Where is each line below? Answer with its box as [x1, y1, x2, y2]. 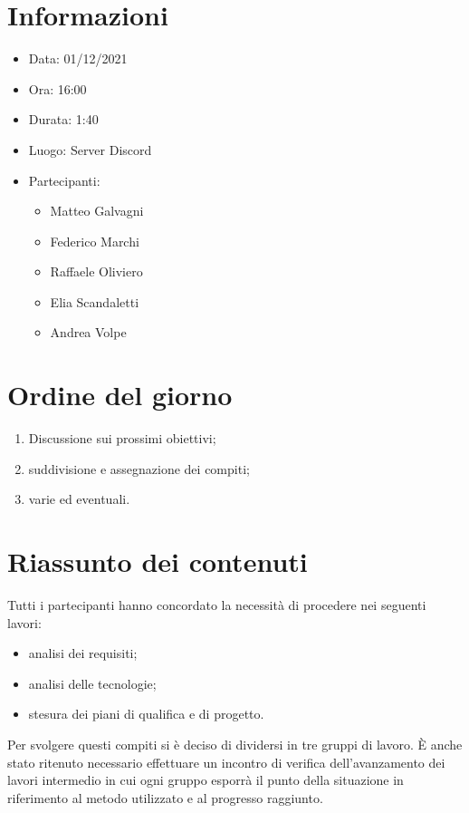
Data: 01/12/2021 [28, 49, 128, 68]
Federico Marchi [50, 231, 139, 250]
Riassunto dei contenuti [7, 543, 308, 580]
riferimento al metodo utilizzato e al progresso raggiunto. [7, 788, 323, 807]
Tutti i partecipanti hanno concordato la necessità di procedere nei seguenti [7, 595, 426, 615]
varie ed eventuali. [28, 489, 130, 508]
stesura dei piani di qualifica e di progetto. [28, 704, 264, 723]
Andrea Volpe [50, 323, 127, 342]
